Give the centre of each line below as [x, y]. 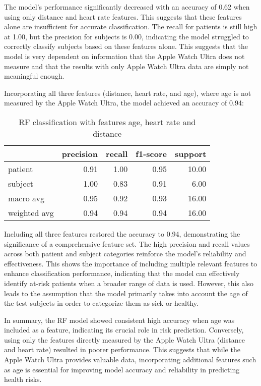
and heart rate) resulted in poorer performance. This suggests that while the [122, 349]
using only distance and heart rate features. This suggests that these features [123, 16]
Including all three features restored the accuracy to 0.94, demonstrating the [122, 233]
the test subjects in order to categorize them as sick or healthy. [101, 303]
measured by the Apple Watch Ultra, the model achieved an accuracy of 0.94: [124, 103]
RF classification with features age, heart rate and [107, 122]
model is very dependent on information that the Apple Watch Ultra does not [124, 56]
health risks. [23, 379]
